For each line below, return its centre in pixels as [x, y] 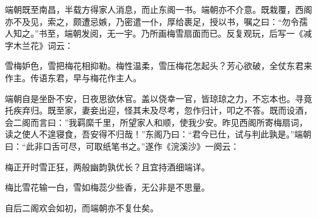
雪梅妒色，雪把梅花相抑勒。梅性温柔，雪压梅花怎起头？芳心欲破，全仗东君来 [158, 66]
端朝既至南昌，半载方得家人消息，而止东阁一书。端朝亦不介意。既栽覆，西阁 [158, 9]
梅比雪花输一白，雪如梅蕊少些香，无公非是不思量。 [107, 187]
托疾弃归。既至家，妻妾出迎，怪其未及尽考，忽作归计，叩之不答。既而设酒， [158, 110]
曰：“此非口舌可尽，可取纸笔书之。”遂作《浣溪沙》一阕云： [122, 146]
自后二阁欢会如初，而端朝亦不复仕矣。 [82, 207]
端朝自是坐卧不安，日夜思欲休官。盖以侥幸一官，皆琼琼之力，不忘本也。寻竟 [158, 98]
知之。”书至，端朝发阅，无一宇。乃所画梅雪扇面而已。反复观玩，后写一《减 [162, 33]
